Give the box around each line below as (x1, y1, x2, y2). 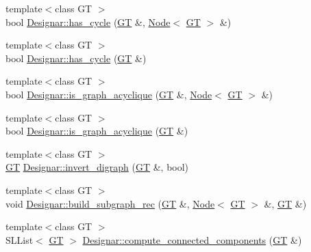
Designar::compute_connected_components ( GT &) (82, 232, 302, 247)
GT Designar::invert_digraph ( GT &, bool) (5, 160, 189, 174)
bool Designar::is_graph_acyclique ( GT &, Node (5, 87, 212, 101)
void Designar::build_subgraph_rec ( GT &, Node (5, 196, 215, 210)
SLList (5, 232, 34, 247)
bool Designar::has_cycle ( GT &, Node (5, 14, 171, 29)
